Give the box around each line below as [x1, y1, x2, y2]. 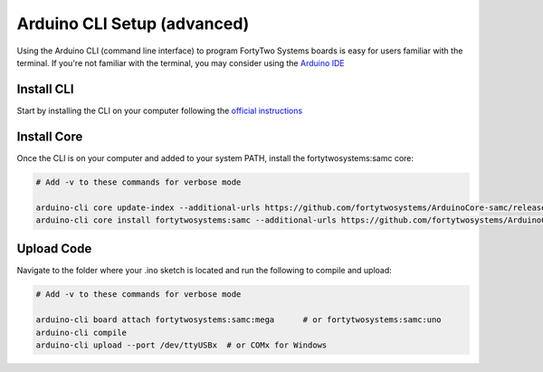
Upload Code [16, 241, 92, 257]
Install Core [16, 129, 83, 144]
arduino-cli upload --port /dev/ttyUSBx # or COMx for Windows [35, 339, 328, 350]
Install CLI [16, 81, 74, 97]
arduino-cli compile [35, 327, 127, 338]
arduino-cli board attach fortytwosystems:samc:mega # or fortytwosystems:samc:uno [35, 315, 443, 325]
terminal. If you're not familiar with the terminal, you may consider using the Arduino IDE [16, 57, 346, 68]
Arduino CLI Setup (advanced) [16, 14, 250, 33]
